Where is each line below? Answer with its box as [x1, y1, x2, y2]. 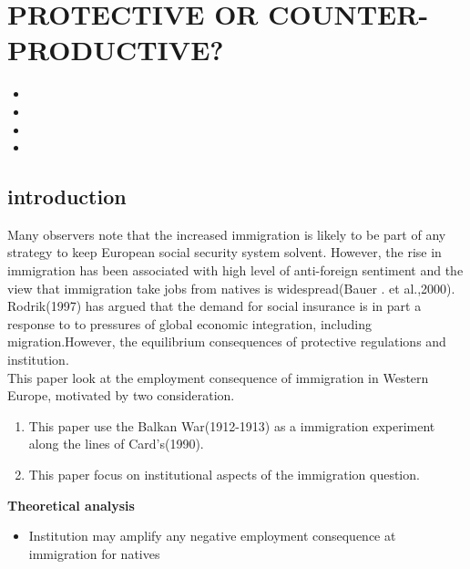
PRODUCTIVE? [7, 31, 224, 68]
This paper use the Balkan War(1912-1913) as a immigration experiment [28, 416, 435, 435]
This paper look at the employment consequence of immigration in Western [7, 367, 429, 387]
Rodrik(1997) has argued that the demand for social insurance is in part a [7, 296, 422, 316]
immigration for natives [28, 543, 160, 563]
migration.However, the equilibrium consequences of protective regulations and [7, 332, 446, 351]
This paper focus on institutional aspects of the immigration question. [28, 465, 420, 484]
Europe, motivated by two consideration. [7, 386, 235, 405]
